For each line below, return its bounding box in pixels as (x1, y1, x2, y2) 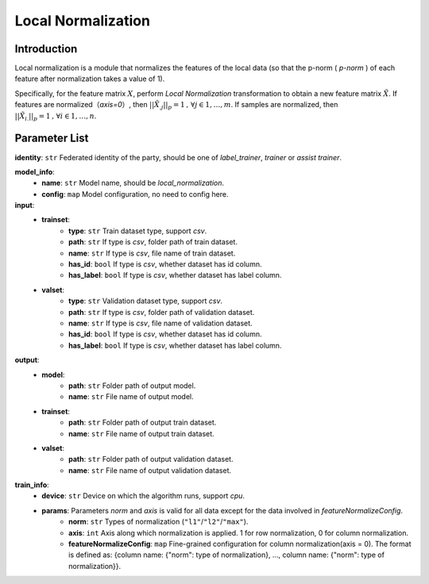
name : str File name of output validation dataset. (68, 465, 232, 475)
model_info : (14, 167, 55, 176)
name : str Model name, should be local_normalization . (41, 179, 225, 188)
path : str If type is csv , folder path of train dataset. (68, 237, 238, 247)
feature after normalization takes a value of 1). (14, 74, 165, 83)
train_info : (14, 480, 49, 490)
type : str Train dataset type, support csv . (68, 226, 207, 236)
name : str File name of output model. (68, 392, 194, 401)
